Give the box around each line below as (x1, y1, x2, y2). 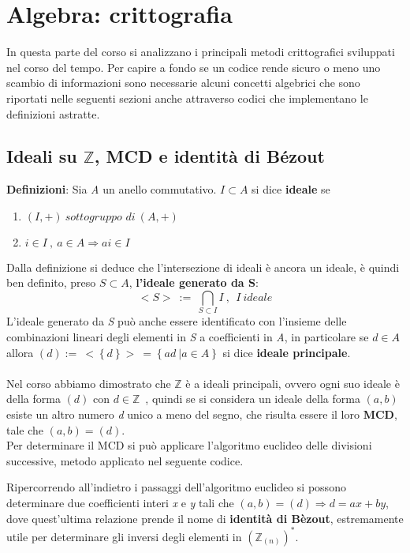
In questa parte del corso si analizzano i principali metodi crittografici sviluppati (6, 43, 395, 60)
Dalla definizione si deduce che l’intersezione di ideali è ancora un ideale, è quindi (6, 258, 400, 275)
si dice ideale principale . (222, 344, 351, 360)
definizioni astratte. (6, 105, 100, 122)
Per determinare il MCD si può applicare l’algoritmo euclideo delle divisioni (6, 437, 372, 453)
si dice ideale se (252, 181, 330, 197)
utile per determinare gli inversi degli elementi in (6, 528, 242, 544)
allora (6, 344, 34, 360)
